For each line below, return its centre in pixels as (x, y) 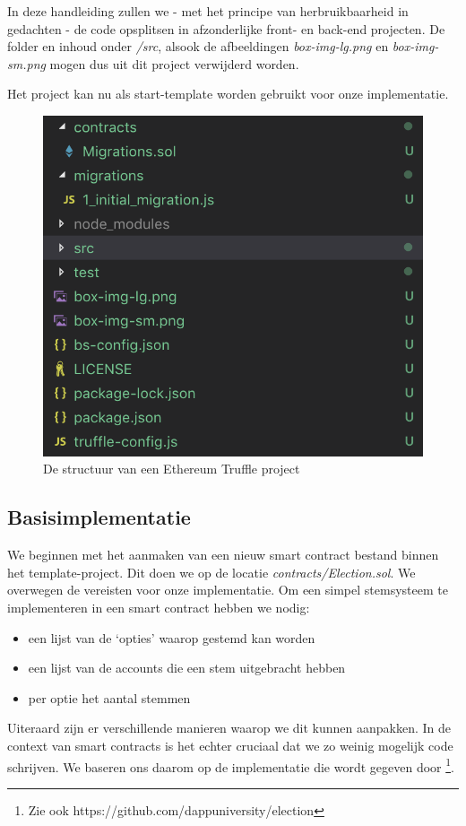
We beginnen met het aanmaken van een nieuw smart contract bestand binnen (223, 555)
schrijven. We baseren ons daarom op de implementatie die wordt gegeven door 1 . (231, 765)
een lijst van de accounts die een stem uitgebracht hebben (187, 668)
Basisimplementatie (99, 517)
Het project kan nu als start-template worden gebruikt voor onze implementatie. (228, 94)
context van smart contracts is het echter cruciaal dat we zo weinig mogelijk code (230, 745)
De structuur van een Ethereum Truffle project (172, 469)
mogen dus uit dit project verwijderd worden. (174, 63)
